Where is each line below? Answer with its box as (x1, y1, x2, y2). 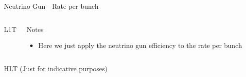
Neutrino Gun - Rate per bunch (4, 1, 99, 11)
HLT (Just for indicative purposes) (4, 63, 108, 73)
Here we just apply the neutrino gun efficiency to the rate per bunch (38, 40, 242, 50)
